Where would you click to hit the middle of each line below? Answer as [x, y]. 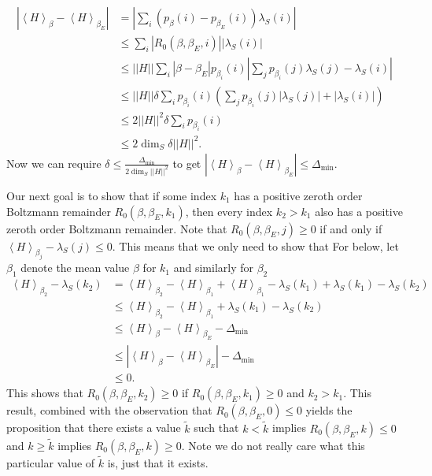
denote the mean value [75, 268]
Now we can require [54, 163]
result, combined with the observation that [109, 410]
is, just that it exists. [158, 463]
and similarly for [213, 268]
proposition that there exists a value [94, 428]
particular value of [51, 463]
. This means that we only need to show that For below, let [255, 245]
